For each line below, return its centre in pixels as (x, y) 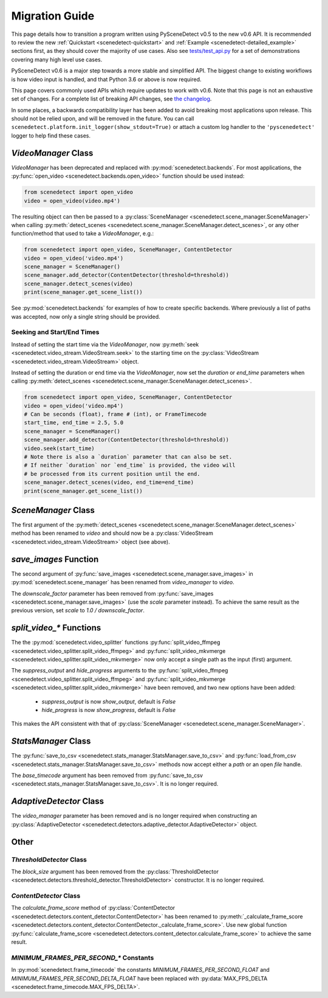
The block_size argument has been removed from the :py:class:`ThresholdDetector (115, 871)
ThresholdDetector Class (49, 859)
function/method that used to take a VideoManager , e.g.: (83, 234)
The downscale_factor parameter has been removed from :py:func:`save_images (112, 593)
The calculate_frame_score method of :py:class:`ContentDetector (93, 908)
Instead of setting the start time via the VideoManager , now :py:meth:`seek (105, 344)
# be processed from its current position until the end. (112, 474)
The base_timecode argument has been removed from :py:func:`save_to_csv (107, 775)
